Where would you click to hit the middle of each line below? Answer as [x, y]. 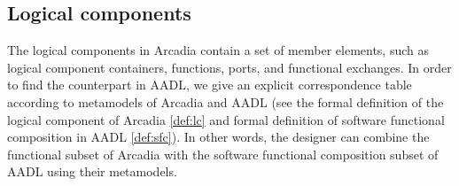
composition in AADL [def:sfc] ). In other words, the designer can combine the [218, 137]
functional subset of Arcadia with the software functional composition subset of [223, 154]
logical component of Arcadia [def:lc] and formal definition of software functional [226, 119]
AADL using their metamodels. [92, 171]
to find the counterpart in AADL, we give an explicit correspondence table [210, 85]
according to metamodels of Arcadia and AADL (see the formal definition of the [226, 101]
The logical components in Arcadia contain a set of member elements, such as [218, 50]
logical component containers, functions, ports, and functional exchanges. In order [229, 67]
